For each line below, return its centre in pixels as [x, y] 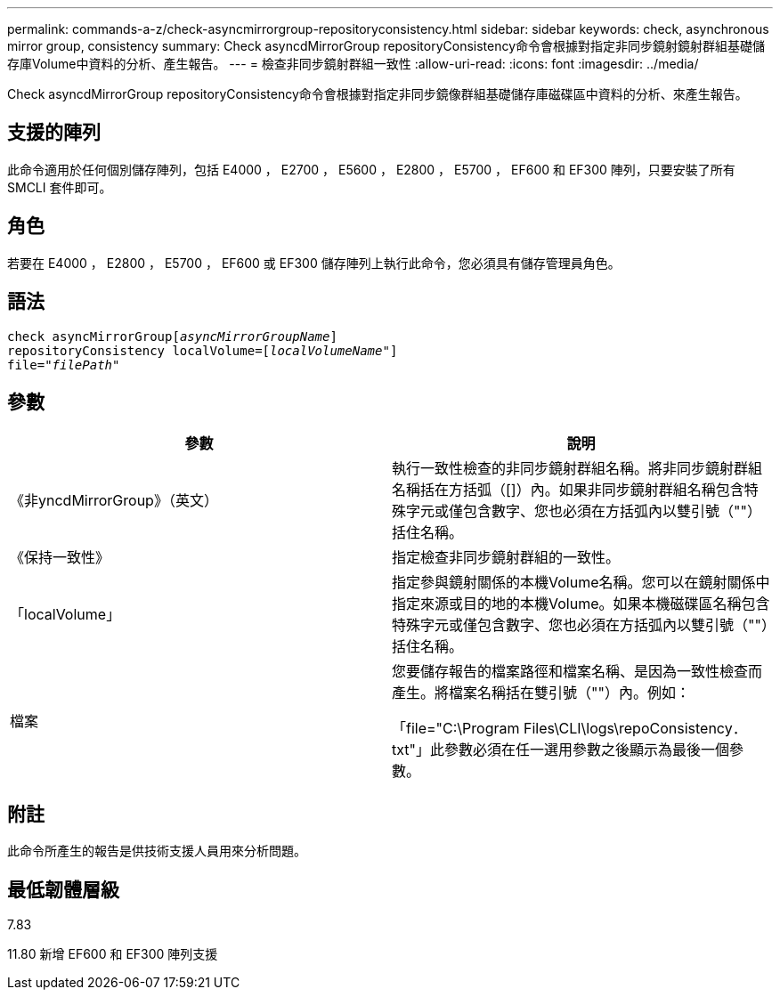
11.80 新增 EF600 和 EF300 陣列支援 [113, 954]
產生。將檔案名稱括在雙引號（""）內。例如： [541, 693]
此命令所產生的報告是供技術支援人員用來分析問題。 [157, 851]
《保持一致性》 [60, 558]
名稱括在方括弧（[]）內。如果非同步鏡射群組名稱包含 [568, 490]
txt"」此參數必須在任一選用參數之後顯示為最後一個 [561, 750]
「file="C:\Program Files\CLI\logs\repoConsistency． [569, 729]
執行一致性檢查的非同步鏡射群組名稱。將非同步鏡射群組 [577, 469]
